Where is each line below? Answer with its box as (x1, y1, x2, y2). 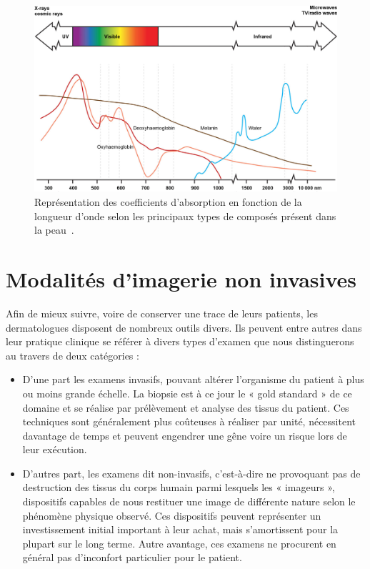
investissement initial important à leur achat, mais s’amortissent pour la (22, 522, 339, 537)
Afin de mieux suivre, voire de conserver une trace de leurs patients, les (6, 305, 318, 320)
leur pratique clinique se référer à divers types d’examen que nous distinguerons (6, 334, 354, 349)
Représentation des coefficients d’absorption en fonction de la (34, 194, 302, 209)
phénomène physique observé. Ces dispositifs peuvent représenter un (22, 508, 321, 523)
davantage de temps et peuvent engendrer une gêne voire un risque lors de (22, 427, 347, 442)
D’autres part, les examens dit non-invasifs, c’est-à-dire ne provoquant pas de (22, 465, 361, 480)
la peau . (34, 222, 74, 237)
